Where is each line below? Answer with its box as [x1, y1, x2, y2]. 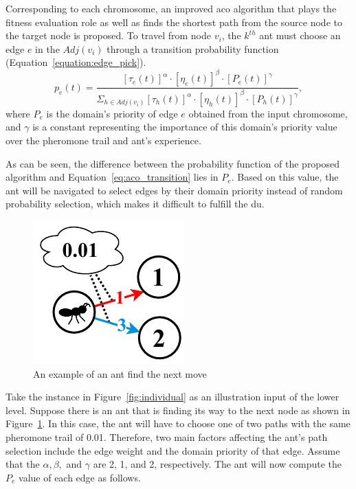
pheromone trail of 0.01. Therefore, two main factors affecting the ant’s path [5, 429, 328, 444]
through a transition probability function [107, 41, 279, 56]
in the [35, 41, 60, 56]
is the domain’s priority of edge [46, 106, 178, 120]
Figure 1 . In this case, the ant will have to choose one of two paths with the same [5, 416, 351, 431]
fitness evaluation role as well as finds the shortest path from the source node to [5, 14, 342, 29]
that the [5, 457, 40, 471]
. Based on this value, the [231, 170, 339, 184]
